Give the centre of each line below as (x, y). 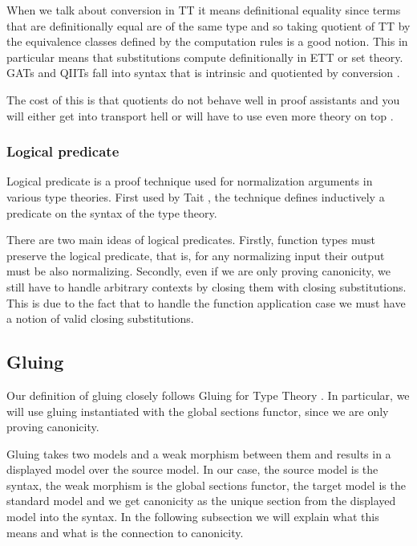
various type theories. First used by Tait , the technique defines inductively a (196, 196)
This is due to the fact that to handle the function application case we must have (206, 302)
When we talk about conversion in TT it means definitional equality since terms (204, 10)
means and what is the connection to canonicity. (125, 532)
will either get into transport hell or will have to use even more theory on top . (200, 115)
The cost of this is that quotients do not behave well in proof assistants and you (203, 99)
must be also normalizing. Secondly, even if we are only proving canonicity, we (198, 271)
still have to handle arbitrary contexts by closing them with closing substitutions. (206, 286)
